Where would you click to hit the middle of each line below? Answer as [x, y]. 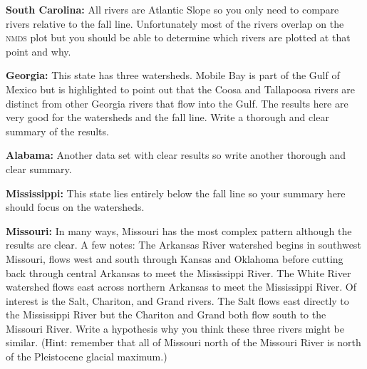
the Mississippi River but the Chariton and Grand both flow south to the [166, 315]
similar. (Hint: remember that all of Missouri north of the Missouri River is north [183, 342]
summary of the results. [57, 131]
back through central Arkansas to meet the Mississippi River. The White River [179, 272]
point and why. [38, 51]
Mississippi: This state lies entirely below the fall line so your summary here [176, 193]
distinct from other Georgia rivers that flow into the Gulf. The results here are [177, 103]
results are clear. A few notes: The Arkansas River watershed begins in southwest [183, 245]
